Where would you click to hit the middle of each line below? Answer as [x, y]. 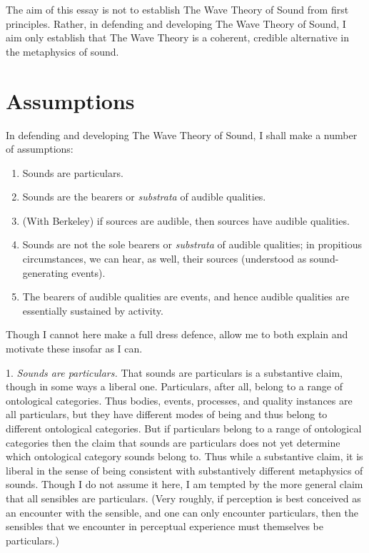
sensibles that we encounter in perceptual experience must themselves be [165, 526]
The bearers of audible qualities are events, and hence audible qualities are [186, 296]
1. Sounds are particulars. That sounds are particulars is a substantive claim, [174, 372]
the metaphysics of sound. [62, 51]
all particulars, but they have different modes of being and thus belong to [167, 414]
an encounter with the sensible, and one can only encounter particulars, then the [182, 512]
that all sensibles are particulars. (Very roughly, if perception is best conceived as [183, 498]
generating [45, 272]
